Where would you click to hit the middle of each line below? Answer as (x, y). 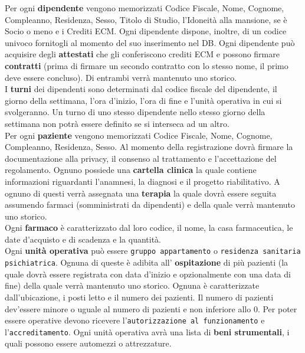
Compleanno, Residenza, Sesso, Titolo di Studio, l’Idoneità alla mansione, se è (146, 19)
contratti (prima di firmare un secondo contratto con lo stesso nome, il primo (147, 65)
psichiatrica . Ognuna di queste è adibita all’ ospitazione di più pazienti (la (147, 262)
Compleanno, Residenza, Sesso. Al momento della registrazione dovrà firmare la (149, 147)
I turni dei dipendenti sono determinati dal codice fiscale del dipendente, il (141, 89)
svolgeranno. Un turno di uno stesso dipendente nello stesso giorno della (135, 112)
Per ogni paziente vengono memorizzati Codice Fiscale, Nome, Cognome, (139, 135)
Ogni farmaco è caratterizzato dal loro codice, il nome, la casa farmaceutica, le (149, 228)
